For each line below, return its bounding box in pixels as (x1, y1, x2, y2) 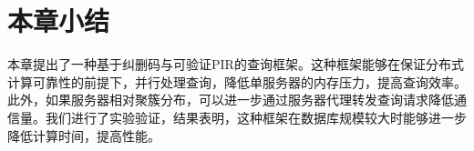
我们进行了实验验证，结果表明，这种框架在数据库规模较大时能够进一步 (45, 107, 467, 126)
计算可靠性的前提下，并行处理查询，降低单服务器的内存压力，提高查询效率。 (7, 72, 467, 91)
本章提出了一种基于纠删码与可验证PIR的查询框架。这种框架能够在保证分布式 (7, 55, 464, 74)
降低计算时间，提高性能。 (7, 126, 160, 145)
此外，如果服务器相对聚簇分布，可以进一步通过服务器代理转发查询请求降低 (7, 90, 454, 109)
